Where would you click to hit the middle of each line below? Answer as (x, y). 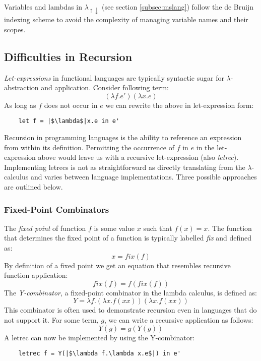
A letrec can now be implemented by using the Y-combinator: (100, 337)
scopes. (15, 29)
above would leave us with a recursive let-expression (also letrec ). (138, 157)
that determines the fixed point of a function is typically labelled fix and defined (128, 238)
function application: (36, 275)
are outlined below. (34, 186)
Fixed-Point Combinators (57, 209)
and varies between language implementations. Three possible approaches (144, 177)
